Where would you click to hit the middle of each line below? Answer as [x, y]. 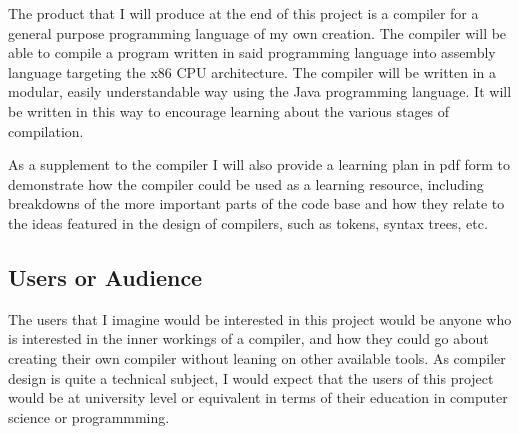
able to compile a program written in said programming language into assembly [252, 52]
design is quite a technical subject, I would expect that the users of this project [251, 377]
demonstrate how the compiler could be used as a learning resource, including [246, 183]
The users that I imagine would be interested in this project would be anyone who [260, 318]
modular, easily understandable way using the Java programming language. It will [260, 91]
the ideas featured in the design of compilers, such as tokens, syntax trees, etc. [248, 222]
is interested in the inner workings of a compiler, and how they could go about [248, 338]
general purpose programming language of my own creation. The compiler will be [257, 32]
